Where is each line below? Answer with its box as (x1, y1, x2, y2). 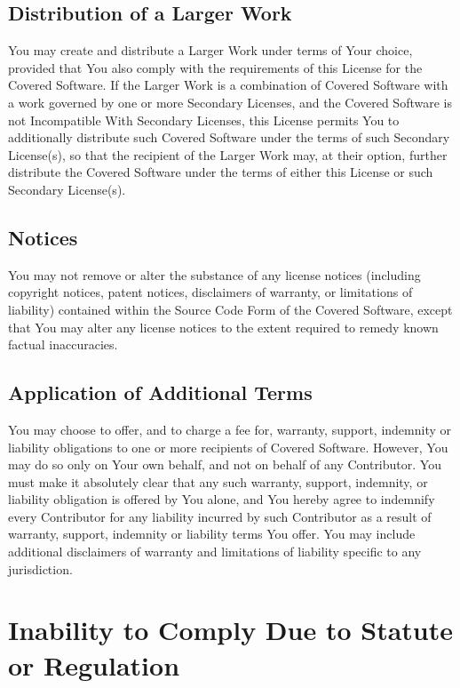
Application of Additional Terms (8, 379, 313, 406)
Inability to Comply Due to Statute (8, 612, 454, 648)
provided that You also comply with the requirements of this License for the (8, 58, 423, 76)
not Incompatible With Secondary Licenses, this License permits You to (8, 110, 400, 129)
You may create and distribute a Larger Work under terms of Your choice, (8, 41, 413, 60)
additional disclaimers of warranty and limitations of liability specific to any (8, 542, 422, 561)
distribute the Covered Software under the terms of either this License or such (8, 163, 433, 181)
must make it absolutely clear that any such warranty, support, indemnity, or (8, 472, 428, 491)
